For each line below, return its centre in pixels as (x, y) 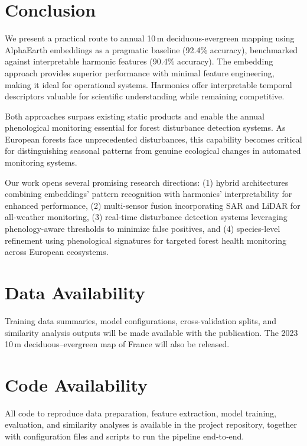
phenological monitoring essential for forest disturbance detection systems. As (145, 127)
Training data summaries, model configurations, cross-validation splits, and (141, 320)
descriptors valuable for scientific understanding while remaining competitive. (145, 96)
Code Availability (76, 384)
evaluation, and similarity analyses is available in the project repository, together (151, 424)
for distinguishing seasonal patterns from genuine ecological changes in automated (153, 151)
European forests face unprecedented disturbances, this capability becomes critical (153, 139)
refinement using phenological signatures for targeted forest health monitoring (146, 240)
